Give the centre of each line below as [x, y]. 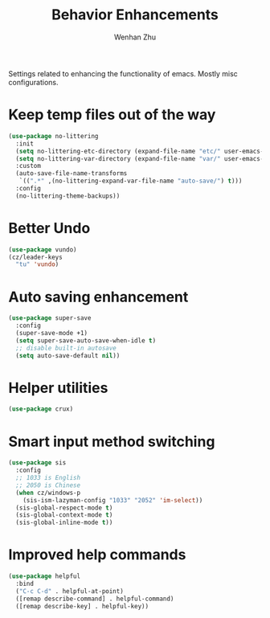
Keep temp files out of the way [112, 115]
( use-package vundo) [43, 250]
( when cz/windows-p [48, 493]
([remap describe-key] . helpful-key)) [82, 606]
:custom [29, 166]
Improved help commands [97, 555]
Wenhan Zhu [135, 37]
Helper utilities [58, 388]
